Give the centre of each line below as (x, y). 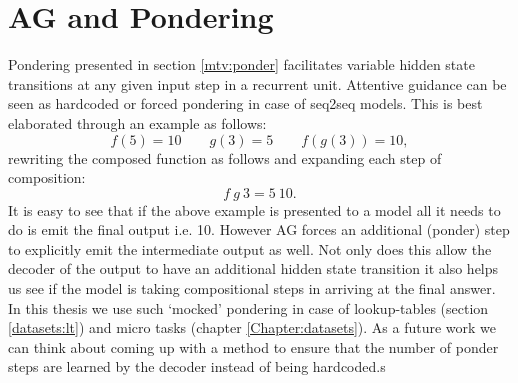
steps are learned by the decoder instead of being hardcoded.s (197, 366)
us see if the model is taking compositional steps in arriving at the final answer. (252, 288)
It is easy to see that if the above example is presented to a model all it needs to (254, 209)
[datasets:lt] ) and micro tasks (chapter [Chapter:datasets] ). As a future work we (252, 327)
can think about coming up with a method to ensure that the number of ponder (253, 346)
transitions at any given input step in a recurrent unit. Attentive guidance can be (257, 83)
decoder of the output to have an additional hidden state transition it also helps (253, 268)
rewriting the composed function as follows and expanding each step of (225, 157)
